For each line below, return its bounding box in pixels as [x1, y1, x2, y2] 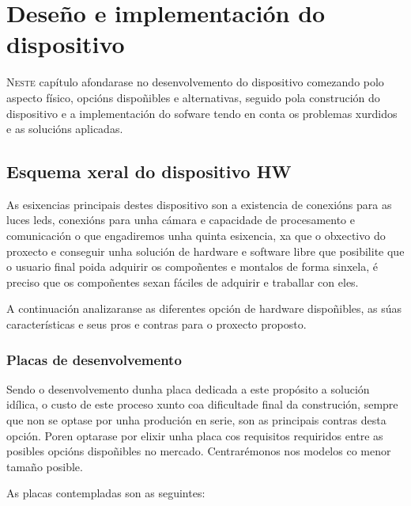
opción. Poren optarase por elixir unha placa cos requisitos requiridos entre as [6, 427, 383, 443]
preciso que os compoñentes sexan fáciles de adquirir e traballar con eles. [6, 273, 359, 290]
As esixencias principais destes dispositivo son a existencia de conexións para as [6, 196, 392, 212]
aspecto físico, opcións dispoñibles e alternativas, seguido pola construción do [6, 89, 380, 105]
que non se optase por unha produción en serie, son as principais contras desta [6, 412, 386, 428]
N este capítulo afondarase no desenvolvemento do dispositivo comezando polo [6, 74, 384, 90]
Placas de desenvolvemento [6, 349, 182, 369]
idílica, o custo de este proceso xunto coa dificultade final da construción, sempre [6, 396, 398, 413]
